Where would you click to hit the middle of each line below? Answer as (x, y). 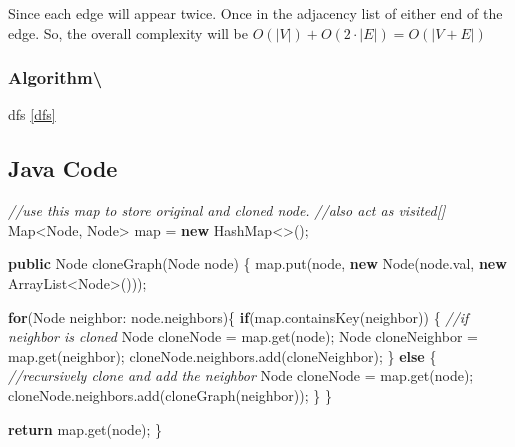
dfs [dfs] (32, 114)
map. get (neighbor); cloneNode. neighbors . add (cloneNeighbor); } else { (222, 355)
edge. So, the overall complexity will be (128, 32)
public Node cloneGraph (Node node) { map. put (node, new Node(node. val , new (257, 263)
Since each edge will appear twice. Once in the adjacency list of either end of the (255, 13)
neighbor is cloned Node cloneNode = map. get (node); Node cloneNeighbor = (243, 336)
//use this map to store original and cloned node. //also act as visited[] (227, 210)
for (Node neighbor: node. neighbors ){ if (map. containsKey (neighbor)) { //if (238, 316)
